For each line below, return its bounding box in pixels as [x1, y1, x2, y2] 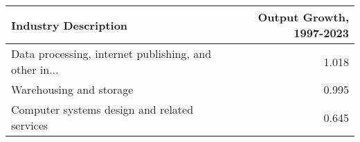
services [11, 117, 48, 133]
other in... [11, 61, 59, 77]
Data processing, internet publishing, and [11, 45, 212, 61]
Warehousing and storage [11, 81, 134, 97]
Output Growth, [258, 9, 349, 25]
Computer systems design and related [11, 101, 194, 117]
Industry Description [11, 17, 128, 33]
